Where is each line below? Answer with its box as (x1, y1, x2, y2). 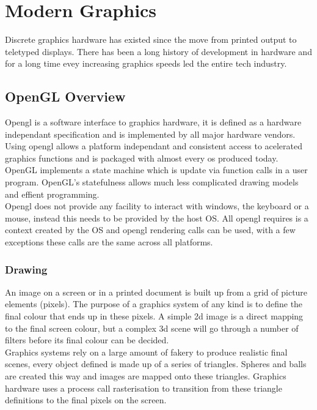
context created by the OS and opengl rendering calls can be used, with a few (5, 223, 296, 236)
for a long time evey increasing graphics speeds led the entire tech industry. (5, 57, 287, 70)
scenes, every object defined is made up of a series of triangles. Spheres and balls (5, 357, 307, 370)
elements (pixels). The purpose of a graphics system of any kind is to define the (5, 297, 303, 310)
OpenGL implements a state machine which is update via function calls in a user (5, 163, 308, 176)
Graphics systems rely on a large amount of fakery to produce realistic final (5, 345, 288, 358)
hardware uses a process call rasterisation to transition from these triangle (5, 381, 282, 394)
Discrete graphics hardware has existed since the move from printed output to (5, 33, 297, 46)
